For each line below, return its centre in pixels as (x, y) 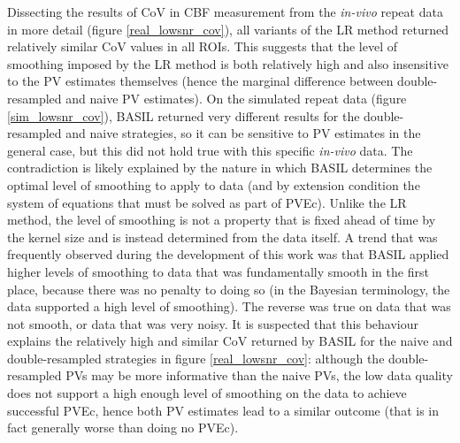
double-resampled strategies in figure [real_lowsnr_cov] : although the (196, 358)
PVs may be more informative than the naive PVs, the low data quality (259, 375)
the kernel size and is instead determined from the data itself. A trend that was (222, 237)
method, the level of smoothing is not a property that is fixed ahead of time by (222, 220)
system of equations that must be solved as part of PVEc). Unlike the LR (207, 202)
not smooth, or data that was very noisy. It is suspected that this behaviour (213, 323)
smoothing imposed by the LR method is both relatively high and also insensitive (228, 63)
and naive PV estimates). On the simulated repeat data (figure (236, 98)
